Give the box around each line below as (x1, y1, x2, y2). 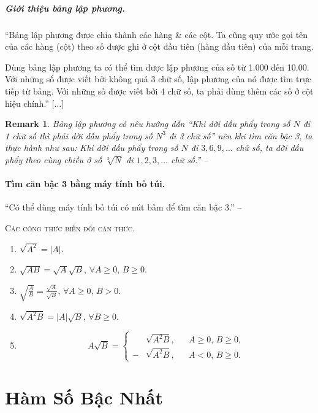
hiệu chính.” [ (5, 96, 55, 109)
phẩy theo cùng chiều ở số (5, 153, 102, 166)
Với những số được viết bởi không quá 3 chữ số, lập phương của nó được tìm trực (5, 72, 311, 85)
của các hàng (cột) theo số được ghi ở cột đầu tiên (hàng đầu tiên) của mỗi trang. (5, 40, 314, 53)
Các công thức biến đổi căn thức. (5, 221, 135, 234)
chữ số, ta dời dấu (235, 141, 304, 154)
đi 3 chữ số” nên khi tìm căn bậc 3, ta (168, 129, 312, 142)
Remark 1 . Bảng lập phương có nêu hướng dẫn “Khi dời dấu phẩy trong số (5, 117, 290, 130)
